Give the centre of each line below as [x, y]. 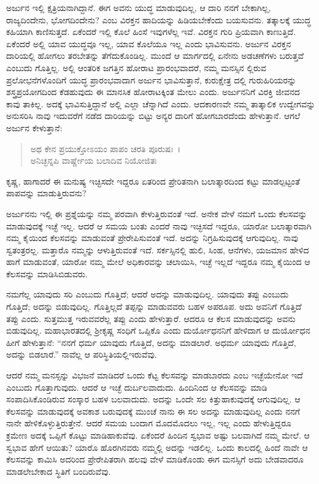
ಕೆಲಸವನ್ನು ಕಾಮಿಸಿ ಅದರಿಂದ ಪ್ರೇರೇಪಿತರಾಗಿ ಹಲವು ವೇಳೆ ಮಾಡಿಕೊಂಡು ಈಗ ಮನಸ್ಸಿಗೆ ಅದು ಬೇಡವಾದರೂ [155, 459]
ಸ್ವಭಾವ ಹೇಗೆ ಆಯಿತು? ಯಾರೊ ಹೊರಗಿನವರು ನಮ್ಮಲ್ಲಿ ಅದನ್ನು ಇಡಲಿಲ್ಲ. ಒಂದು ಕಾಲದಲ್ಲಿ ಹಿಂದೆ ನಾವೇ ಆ [157, 447]
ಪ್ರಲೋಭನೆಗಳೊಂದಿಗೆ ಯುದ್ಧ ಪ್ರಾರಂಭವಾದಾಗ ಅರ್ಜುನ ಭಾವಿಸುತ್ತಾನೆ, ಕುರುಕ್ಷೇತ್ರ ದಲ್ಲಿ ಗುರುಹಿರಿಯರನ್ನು [152, 79]
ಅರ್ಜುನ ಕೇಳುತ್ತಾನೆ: [34, 127]
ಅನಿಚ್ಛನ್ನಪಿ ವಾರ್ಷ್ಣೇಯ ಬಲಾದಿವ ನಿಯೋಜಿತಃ [94, 160]
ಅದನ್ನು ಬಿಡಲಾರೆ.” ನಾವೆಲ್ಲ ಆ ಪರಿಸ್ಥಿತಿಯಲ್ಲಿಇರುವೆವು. [82, 354]
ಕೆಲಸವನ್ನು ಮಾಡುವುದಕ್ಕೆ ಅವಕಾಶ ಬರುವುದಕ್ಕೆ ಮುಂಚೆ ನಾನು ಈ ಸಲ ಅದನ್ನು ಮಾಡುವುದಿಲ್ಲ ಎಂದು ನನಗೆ [153, 411]
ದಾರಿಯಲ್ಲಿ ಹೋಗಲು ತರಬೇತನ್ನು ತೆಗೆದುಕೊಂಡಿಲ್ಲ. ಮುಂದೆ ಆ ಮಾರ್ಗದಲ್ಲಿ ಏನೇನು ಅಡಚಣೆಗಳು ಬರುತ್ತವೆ [155, 56]
